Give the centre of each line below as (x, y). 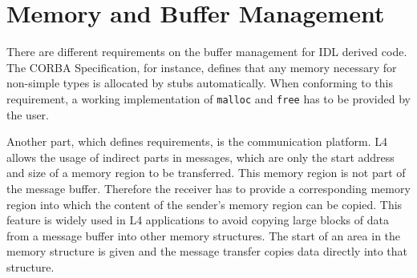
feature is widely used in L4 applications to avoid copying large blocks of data (198, 220)
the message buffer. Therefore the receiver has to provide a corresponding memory (208, 188)
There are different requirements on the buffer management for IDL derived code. (207, 52)
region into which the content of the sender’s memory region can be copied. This (204, 204)
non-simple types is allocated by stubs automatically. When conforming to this (200, 83)
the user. (28, 114)
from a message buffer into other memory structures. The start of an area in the (204, 235)
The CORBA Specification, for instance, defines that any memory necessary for (202, 67)
